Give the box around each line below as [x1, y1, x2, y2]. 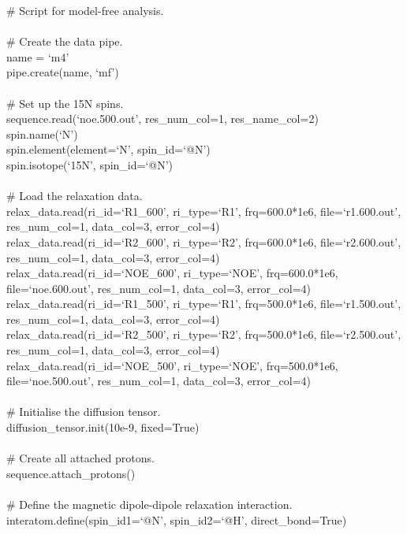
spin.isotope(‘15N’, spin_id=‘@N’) [6, 156, 174, 172]
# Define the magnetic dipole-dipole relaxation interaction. [6, 496, 293, 512]
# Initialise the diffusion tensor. [6, 403, 161, 420]
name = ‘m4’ [6, 48, 69, 65]
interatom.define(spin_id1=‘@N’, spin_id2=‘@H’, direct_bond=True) [6, 511, 347, 528]
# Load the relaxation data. [6, 187, 143, 204]
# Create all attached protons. [6, 450, 155, 466]
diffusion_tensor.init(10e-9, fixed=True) [6, 419, 200, 436]
